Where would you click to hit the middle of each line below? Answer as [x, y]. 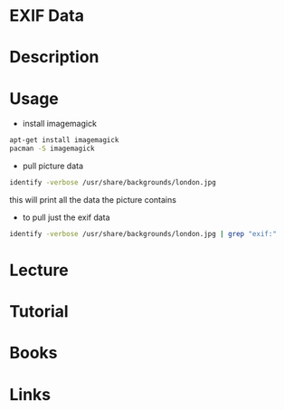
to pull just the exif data [66, 217]
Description [54, 57]
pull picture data [53, 166]
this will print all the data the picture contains [93, 199]
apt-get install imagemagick [64, 140]
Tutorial [39, 312]
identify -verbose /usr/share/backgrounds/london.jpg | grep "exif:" [143, 234]
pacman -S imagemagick [52, 149]
